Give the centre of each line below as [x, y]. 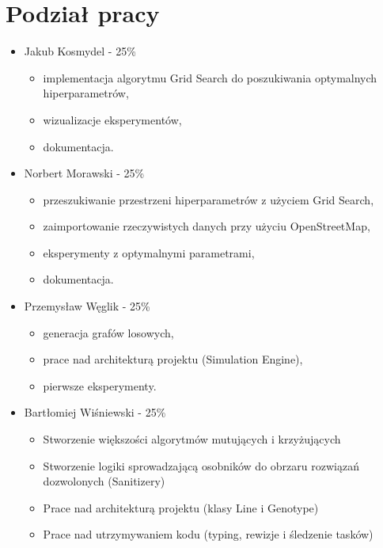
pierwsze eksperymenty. [100, 385]
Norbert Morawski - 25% [84, 173]
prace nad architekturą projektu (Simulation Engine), [173, 359]
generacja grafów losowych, [108, 332]
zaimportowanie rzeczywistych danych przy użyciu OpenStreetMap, [207, 226]
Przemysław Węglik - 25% [87, 306]
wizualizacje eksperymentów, [112, 119]
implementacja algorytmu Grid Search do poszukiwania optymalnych [210, 77]
